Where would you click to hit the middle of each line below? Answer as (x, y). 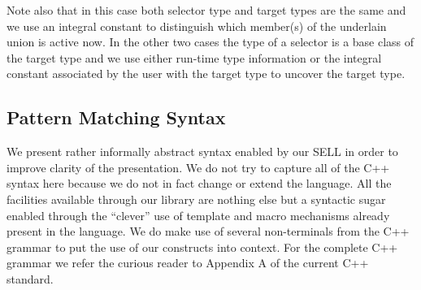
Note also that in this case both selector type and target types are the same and (206, 10)
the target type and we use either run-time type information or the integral (194, 57)
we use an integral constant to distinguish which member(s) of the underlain (197, 26)
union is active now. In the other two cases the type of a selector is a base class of (210, 42)
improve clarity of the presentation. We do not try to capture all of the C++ (198, 167)
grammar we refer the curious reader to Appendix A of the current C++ (188, 263)
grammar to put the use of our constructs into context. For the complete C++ (202, 247)
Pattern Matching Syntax (116, 117)
